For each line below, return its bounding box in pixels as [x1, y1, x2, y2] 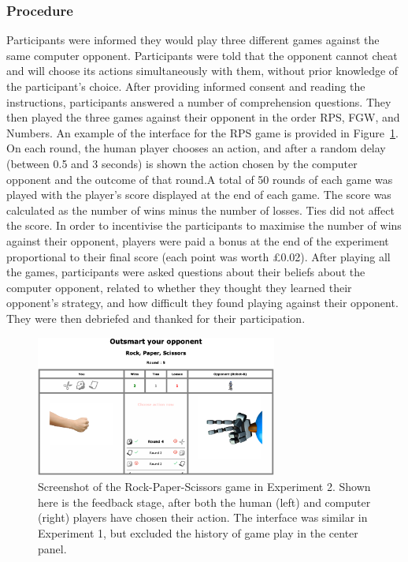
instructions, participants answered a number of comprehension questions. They [6, 93, 391, 110]
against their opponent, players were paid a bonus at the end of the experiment [6, 232, 389, 249]
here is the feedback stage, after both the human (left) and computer [38, 493, 371, 510]
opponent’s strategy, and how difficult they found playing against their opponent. [6, 294, 399, 311]
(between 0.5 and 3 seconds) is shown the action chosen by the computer [6, 155, 358, 171]
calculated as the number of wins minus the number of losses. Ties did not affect [6, 201, 395, 218]
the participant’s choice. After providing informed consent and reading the [6, 78, 365, 94]
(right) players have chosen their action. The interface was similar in [38, 509, 368, 526]
